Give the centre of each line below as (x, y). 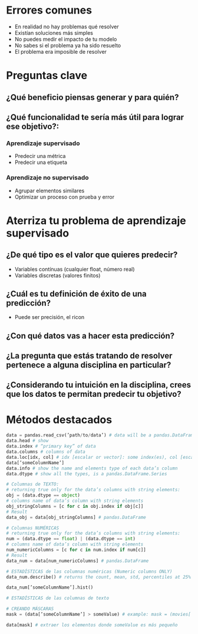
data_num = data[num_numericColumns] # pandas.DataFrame (77, 561)
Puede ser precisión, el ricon (49, 317)
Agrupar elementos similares (49, 190)
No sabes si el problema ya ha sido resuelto (68, 45)
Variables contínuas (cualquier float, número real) (75, 269)
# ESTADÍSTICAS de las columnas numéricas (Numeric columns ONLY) (89, 571)
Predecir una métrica (40, 156)
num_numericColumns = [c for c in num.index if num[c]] (76, 550)
